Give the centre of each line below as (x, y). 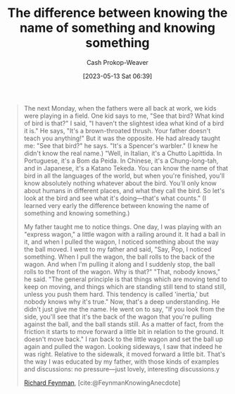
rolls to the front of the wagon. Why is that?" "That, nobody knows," (122, 271)
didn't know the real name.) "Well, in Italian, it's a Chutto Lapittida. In (123, 153)
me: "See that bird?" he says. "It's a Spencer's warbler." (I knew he (121, 145)
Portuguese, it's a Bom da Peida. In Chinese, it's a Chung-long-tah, (121, 161)
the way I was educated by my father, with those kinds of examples (121, 362)
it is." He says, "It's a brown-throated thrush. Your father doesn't (117, 130)
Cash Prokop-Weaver (118, 62)
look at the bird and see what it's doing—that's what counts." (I (115, 198)
